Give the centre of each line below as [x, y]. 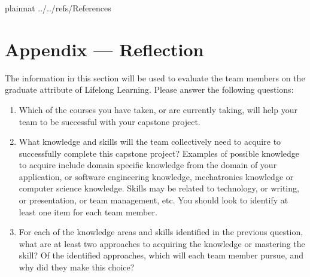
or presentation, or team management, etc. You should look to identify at [154, 200]
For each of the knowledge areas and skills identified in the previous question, [161, 232]
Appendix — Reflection [104, 49]
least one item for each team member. [88, 211]
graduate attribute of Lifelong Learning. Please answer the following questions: [149, 89]
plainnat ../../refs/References [58, 8]
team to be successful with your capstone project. [110, 121]
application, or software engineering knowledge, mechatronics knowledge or [156, 176]
